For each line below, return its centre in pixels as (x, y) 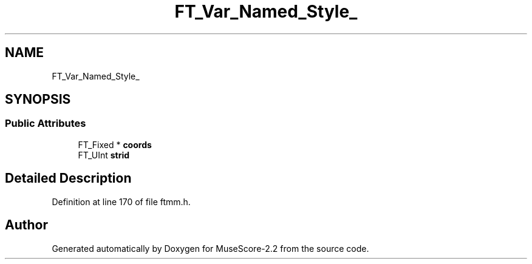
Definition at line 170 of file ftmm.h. (121, 201)
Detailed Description (68, 178)
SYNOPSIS (38, 100)
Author (26, 225)
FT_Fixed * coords (115, 144)
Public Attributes (46, 124)
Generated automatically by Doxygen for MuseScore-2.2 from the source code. (210, 248)
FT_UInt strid (104, 155)
